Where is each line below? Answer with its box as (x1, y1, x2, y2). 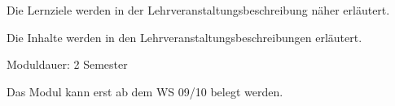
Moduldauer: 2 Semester (7, 56, 128, 73)
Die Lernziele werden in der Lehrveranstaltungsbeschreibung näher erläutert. (7, 2, 390, 18)
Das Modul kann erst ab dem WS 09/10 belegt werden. (7, 83, 283, 100)
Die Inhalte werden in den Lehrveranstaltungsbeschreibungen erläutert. (7, 28, 362, 45)
